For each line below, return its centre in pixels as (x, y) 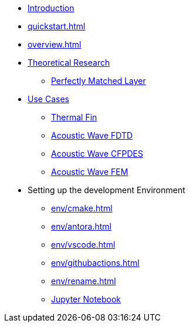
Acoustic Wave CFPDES (97, 154)
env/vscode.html (83, 245)
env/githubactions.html (95, 263)
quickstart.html (57, 26)
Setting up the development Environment (106, 190)
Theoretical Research (69, 63)
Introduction (51, 8)
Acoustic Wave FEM (90, 172)
